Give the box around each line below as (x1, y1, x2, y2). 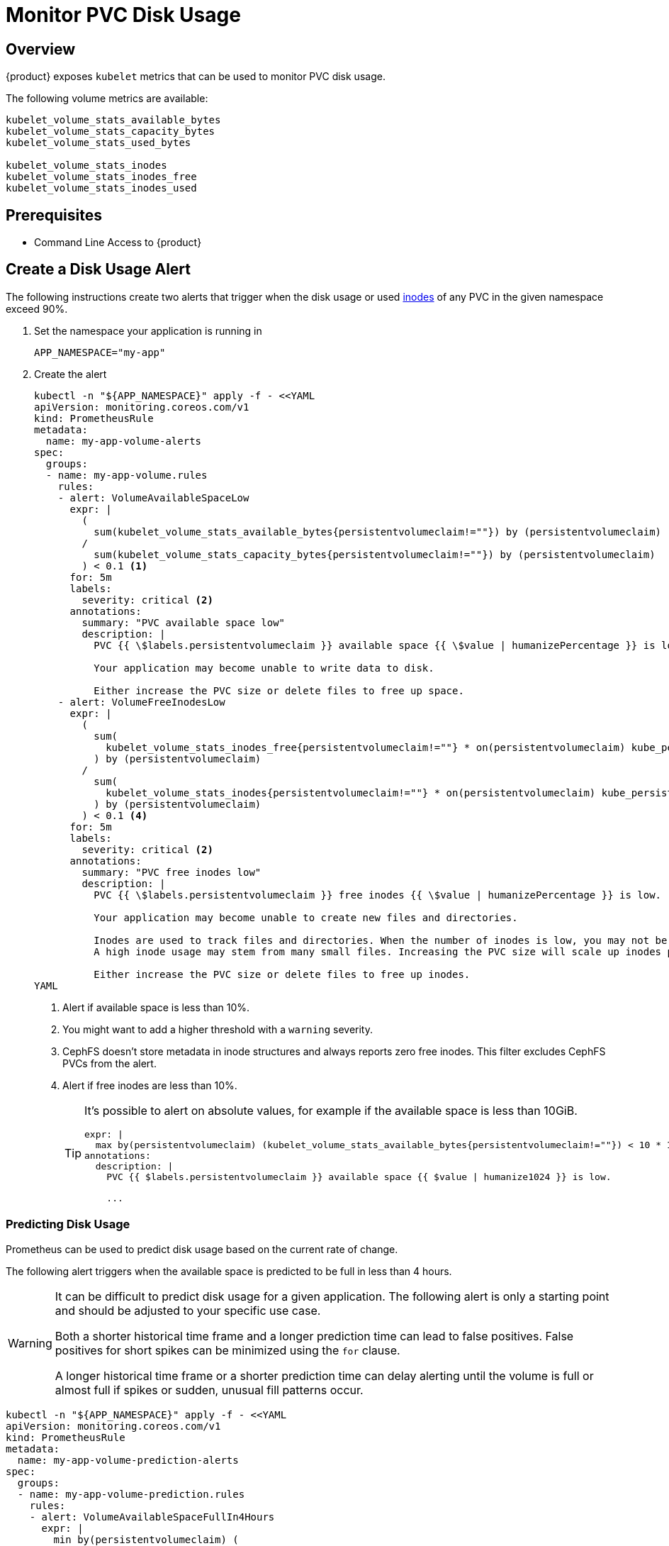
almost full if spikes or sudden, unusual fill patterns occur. (55, 1382, 364, 1397)
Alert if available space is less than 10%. (62, 1001, 250, 1013)
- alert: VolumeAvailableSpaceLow (57, 491, 249, 504)
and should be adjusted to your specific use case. (55, 1303, 321, 1318)
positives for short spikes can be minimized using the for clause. (55, 1342, 400, 1357)
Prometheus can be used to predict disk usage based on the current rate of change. (6, 1242, 398, 1255)
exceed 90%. (6, 302, 68, 315)
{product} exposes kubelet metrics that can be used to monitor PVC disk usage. (6, 70, 386, 83)
